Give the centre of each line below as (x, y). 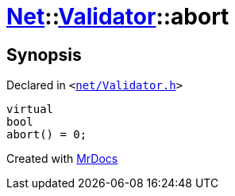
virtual (30, 109)
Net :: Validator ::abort (118, 17)
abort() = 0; (47, 135)
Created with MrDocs (62, 159)
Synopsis (44, 55)
